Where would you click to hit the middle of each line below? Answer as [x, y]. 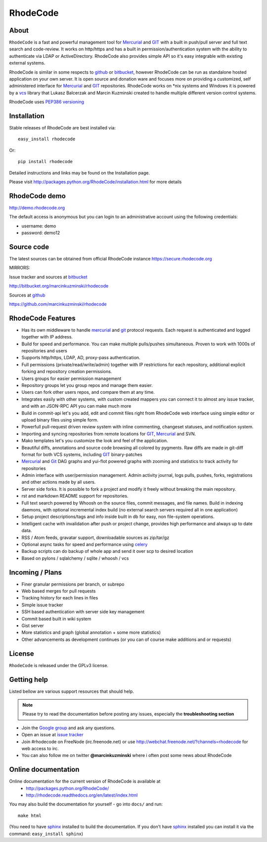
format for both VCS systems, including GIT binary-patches [82, 454]
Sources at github [27, 295]
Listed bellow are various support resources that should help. [72, 691]
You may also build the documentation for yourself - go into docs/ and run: [86, 804]
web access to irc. [40, 748]
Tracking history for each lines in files [60, 598]
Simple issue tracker [42, 605]
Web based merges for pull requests [59, 591]
